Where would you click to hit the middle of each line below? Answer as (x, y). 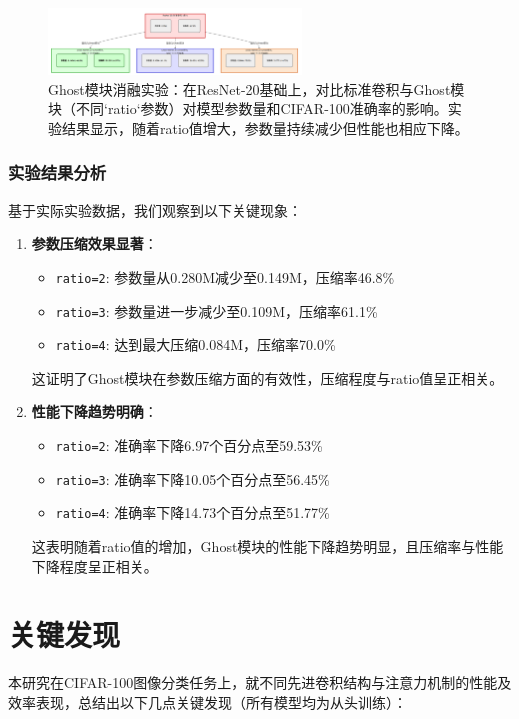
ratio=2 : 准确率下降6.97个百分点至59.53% (189, 445)
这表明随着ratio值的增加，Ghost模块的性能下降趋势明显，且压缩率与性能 (267, 545)
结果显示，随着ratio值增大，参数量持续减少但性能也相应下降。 (265, 127)
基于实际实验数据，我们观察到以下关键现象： (155, 209)
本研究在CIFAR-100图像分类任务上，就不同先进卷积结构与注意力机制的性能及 (260, 682)
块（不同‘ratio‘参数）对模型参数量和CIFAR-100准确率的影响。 (248, 108)
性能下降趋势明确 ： (94, 411)
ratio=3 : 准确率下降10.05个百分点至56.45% (192, 478)
